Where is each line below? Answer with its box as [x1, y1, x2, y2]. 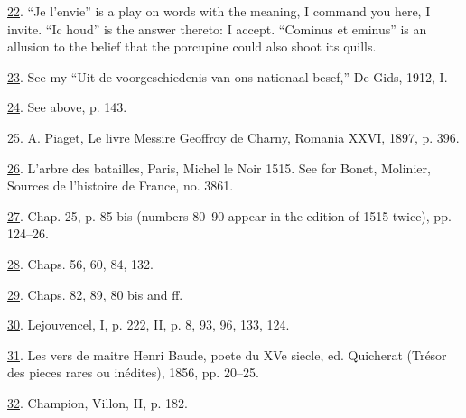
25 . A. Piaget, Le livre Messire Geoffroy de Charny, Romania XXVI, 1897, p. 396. [7, 127, 460, 146]
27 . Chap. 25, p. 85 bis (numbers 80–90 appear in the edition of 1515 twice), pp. [7, 206, 452, 225]
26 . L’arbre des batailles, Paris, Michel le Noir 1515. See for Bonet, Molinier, [7, 158, 431, 177]
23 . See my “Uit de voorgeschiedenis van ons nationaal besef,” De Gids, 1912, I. [7, 67, 448, 86]
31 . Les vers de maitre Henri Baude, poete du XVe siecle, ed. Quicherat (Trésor [7, 345, 447, 364]
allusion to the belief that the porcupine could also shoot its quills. [7, 37, 377, 56]
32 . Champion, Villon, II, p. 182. [7, 393, 188, 412]
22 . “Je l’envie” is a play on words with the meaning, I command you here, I [7, 2, 431, 20]
